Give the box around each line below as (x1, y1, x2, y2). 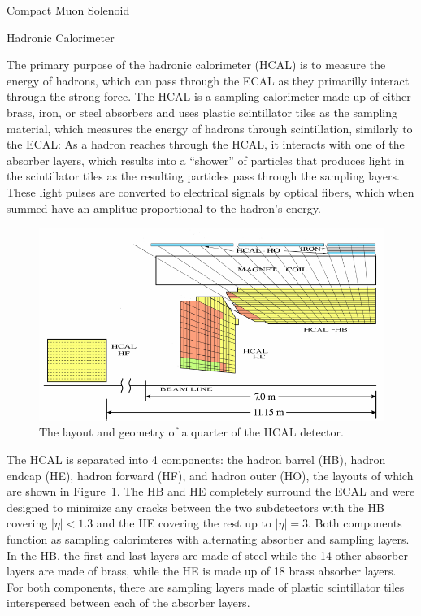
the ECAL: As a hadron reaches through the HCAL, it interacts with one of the (7, 136, 405, 153)
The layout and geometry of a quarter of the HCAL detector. (39, 423, 344, 440)
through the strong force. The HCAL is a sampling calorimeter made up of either (7, 88, 411, 105)
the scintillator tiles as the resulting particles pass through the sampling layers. (7, 167, 400, 184)
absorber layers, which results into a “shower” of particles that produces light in (7, 151, 405, 168)
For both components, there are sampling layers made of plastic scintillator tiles (7, 578, 405, 595)
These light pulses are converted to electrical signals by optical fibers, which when (7, 183, 414, 200)
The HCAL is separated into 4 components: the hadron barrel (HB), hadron (7, 451, 386, 468)
